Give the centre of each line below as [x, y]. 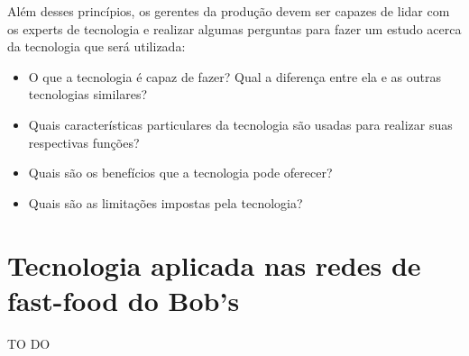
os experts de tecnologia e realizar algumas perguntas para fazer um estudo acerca [234, 28]
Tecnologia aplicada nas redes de [214, 265]
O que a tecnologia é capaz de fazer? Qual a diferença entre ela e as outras [234, 76]
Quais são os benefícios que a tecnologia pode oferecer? [180, 173]
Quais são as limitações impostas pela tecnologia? [166, 202]
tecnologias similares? [88, 94]
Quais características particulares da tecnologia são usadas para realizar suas [240, 124]
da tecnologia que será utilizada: [97, 46]
